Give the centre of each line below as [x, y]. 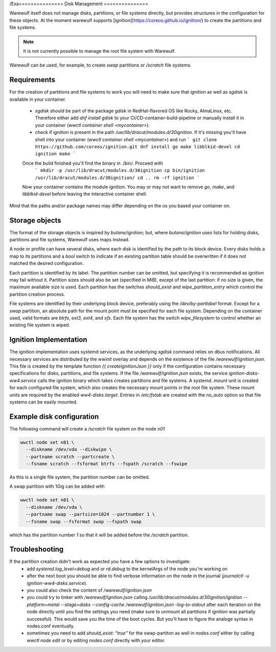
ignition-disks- [244, 373]
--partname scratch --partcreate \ [70, 457]
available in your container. [38, 99]
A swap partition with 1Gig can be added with [57, 486]
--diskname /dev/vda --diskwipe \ [69, 449]
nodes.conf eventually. [51, 626]
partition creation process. [37, 294]
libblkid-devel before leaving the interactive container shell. [85, 194]
